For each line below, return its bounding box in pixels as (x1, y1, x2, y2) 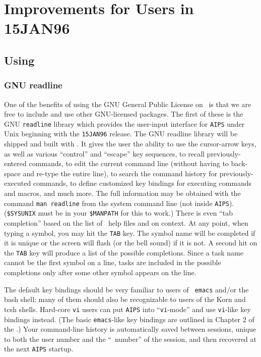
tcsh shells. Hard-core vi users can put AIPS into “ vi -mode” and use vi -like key (4, 303, 251, 314)
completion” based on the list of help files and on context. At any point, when (4, 217, 248, 228)
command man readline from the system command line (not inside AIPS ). (4, 197, 234, 208)
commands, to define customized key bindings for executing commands (33, 178, 252, 188)
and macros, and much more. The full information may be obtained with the (4, 188, 241, 198)
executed (4, 178, 31, 188)
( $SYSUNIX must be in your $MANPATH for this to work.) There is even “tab (4, 208, 233, 218)
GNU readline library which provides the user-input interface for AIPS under (4, 118, 245, 129)
